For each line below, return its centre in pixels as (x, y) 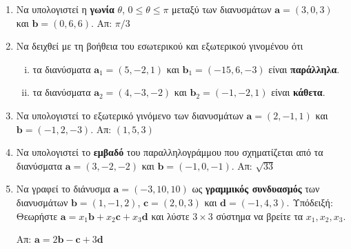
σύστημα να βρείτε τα (260, 216)
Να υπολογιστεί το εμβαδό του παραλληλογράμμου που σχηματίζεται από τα (170, 152)
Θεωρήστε (37, 216)
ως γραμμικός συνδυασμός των (256, 189)
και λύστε (170, 216)
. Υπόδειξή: (310, 202)
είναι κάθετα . (298, 92)
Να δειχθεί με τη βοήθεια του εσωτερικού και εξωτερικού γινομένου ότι (160, 46)
